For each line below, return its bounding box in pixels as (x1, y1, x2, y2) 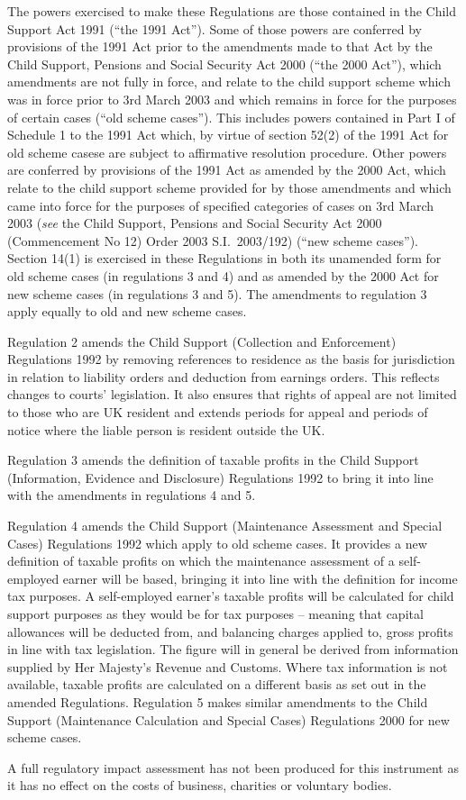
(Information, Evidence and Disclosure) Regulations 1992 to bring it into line (7, 468, 434, 486)
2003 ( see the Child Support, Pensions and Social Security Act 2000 (7, 214, 382, 232)
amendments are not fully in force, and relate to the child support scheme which (7, 72, 451, 91)
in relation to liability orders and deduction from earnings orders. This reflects (7, 367, 440, 386)
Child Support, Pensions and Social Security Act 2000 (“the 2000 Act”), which (7, 54, 442, 73)
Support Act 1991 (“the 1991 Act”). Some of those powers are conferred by (7, 19, 422, 38)
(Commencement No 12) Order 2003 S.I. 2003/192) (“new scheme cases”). (7, 231, 418, 250)
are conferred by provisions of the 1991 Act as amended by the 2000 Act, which (7, 160, 446, 179)
